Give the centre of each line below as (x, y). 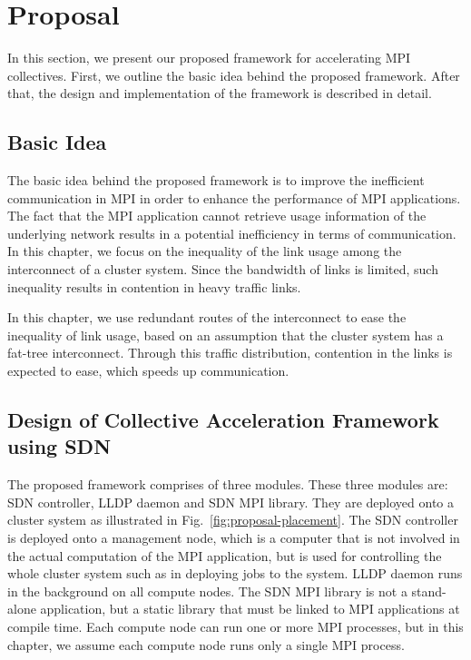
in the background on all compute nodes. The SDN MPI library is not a (207, 591)
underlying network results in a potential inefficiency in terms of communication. (232, 233)
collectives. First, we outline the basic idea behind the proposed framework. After (234, 75)
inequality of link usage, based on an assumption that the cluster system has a (226, 335)
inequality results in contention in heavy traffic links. (154, 286)
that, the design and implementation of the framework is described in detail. (220, 93)
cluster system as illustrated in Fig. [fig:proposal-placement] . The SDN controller (233, 520)
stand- (429, 591)
